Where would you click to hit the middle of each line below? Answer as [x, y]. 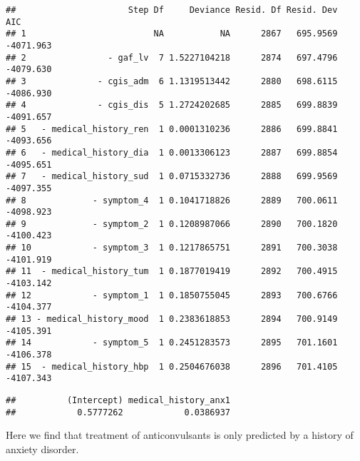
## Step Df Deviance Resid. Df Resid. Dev [172, 10]
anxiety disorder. [42, 449]
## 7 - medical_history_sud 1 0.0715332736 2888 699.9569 [172, 177]
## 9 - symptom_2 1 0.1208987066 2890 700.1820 [172, 224]
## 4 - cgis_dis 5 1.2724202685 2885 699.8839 [172, 105]
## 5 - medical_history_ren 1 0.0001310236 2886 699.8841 [172, 129]
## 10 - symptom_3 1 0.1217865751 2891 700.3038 [172, 248]
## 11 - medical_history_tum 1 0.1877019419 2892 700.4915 [172, 272]
